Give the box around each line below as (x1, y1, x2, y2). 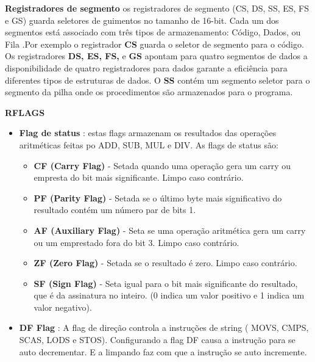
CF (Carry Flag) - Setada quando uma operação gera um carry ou (34, 159, 291, 172)
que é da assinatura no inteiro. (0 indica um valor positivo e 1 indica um (34, 289, 305, 302)
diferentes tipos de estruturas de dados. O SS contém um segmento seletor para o (5, 73, 310, 86)
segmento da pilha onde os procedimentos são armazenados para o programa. (5, 85, 293, 98)
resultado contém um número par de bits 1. (34, 203, 196, 216)
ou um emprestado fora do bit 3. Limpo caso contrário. (34, 236, 239, 248)
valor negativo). (34, 300, 92, 313)
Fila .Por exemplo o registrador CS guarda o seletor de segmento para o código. (5, 37, 304, 50)
